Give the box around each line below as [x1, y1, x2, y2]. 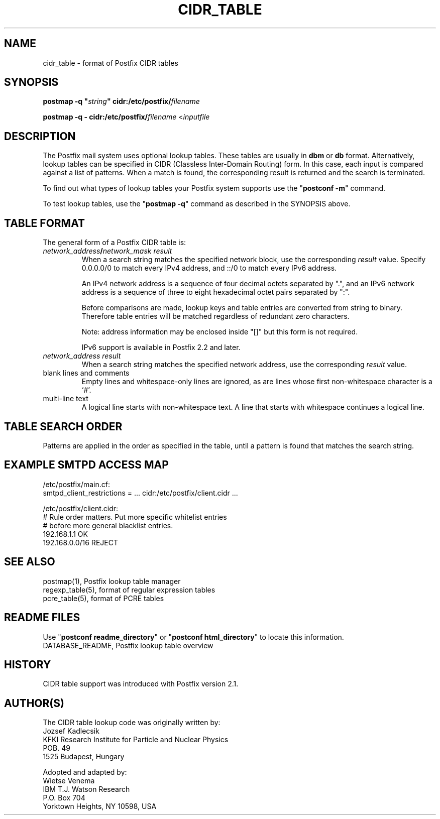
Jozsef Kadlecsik [43, 727, 99, 736]
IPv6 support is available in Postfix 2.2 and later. [81, 343, 241, 352]
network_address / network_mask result [43, 247, 172, 256]
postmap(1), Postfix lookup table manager [43, 576, 181, 586]
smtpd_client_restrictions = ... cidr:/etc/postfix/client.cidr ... [43, 488, 238, 497]
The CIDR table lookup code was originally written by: [43, 718, 221, 727]
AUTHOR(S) [4, 696, 64, 710]
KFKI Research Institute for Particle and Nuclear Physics [43, 735, 229, 744]
